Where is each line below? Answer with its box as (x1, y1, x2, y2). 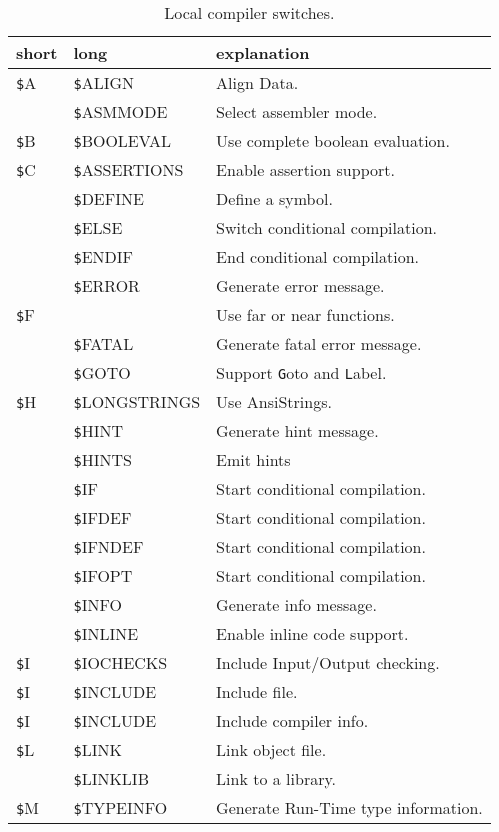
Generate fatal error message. (216, 332, 422, 355)
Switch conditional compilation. (216, 216, 438, 239)
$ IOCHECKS (73, 651, 168, 674)
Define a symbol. (216, 187, 333, 210)
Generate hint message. (216, 419, 379, 442)
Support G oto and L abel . (216, 361, 387, 384)
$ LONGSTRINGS (73, 390, 201, 413)
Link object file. (216, 738, 327, 761)
